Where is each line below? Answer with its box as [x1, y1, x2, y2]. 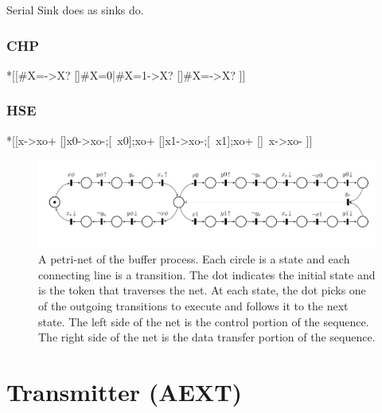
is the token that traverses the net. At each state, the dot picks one [38, 282, 366, 298]
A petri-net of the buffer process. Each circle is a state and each [38, 251, 350, 267]
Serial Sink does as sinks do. [6, 2, 144, 18]
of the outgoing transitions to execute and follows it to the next [38, 297, 349, 314]
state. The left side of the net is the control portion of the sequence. [38, 313, 369, 329]
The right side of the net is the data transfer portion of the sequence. [38, 329, 376, 345]
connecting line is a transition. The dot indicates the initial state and [38, 266, 376, 282]
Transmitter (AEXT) [6, 375, 243, 407]
